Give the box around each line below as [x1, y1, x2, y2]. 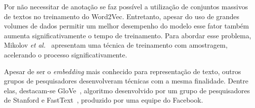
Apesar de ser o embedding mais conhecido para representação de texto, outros [4, 66, 241, 76]
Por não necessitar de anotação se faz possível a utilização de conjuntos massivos [4, 1, 248, 11]
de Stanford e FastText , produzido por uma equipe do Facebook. [4, 95, 203, 105]
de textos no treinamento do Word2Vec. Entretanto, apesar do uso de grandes [4, 11, 240, 21]
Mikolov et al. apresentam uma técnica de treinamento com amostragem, [4, 40, 228, 50]
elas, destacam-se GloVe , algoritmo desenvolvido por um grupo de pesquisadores [4, 85, 250, 95]
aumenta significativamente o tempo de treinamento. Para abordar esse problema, [4, 30, 252, 40]
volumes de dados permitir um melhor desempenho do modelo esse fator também [4, 21, 249, 31]
